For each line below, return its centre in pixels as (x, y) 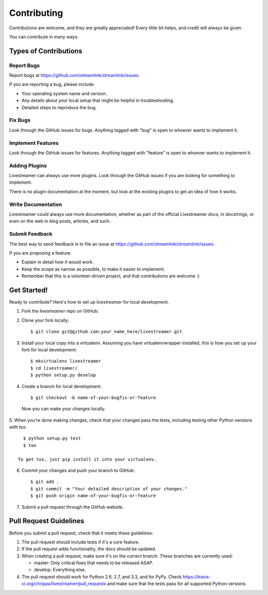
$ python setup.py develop (63, 375)
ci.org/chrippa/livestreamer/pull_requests (64, 584)
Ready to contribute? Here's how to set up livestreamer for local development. (89, 302)
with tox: (18, 427)
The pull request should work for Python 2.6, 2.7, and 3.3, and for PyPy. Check (102, 577)
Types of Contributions (46, 51)
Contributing (36, 13)
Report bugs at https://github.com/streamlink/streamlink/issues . (74, 75)
